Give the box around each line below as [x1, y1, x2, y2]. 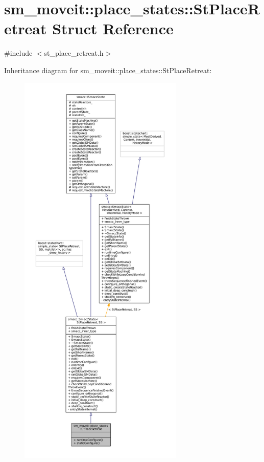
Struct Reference [52, 18, 174, 39]
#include [4, 48, 33, 58]
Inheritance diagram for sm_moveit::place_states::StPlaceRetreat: [4, 64, 212, 75]
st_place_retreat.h [44, 48, 104, 58]
